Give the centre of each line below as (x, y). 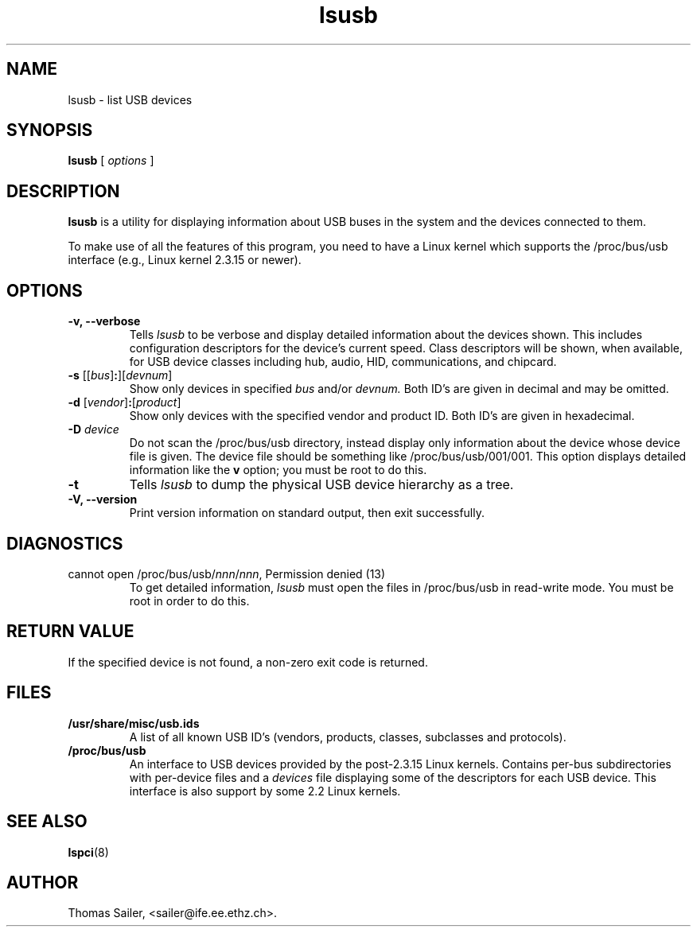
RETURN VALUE (70, 632)
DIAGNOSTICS (65, 543)
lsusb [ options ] (111, 161)
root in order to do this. (189, 601)
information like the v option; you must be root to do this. (278, 470)
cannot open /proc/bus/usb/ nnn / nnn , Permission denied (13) (227, 573)
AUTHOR (43, 882)
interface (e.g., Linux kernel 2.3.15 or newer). (185, 260)
